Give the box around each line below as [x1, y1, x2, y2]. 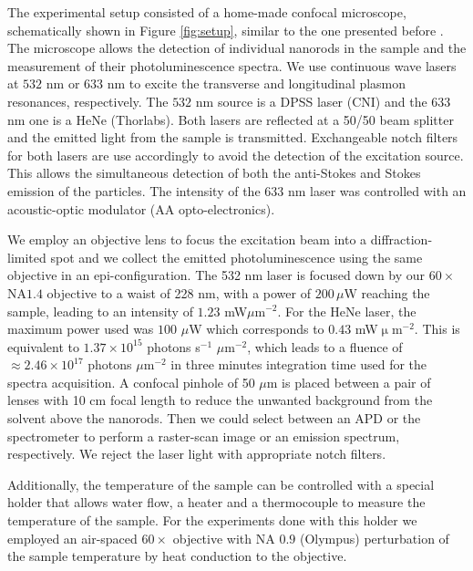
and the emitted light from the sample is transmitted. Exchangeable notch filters [7, 128, 458, 147]
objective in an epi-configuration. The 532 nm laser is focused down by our [7, 265, 426, 285]
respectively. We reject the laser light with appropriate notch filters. [7, 444, 386, 463]
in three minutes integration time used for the [170, 355, 427, 374]
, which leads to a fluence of [247, 337, 403, 356]
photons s [147, 337, 201, 356]
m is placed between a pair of [266, 372, 431, 391]
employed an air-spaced [7, 528, 138, 547]
